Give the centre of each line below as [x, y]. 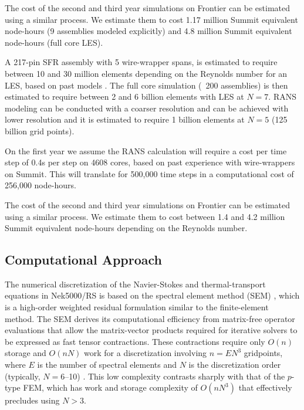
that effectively [265, 387]
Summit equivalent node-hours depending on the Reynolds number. [126, 228]
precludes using [32, 400]
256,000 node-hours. [40, 185]
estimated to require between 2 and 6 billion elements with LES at [124, 96]
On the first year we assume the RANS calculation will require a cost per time [146, 150]
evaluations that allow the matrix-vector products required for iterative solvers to [151, 330]
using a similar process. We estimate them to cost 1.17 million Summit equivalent [151, 19]
